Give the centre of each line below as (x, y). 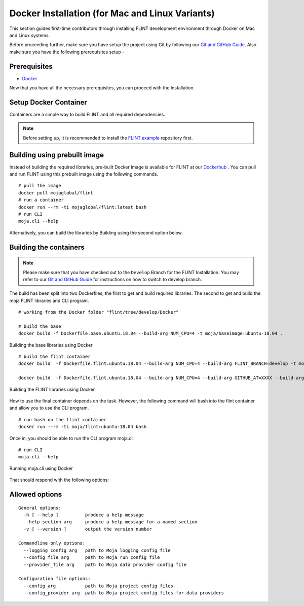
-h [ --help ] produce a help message (84, 515)
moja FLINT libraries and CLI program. (49, 300)
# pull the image (40, 186)
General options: (40, 508)
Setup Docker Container (48, 102)
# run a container (41, 200)
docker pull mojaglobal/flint (56, 193)
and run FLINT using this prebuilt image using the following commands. (84, 174)
